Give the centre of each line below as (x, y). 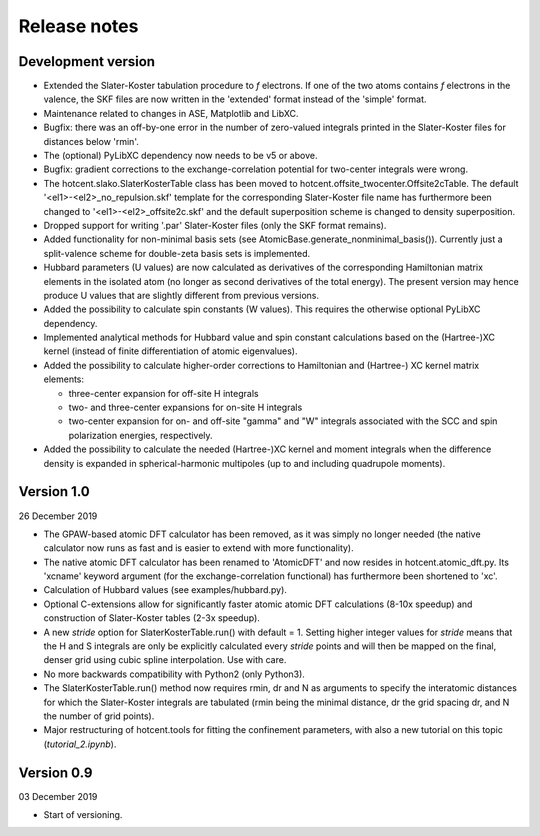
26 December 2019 (58, 516)
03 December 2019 (58, 796)
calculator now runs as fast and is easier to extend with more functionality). (198, 548)
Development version (86, 61)
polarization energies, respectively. (141, 435)
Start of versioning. (83, 815)
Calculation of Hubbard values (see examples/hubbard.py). (165, 590)
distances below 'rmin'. (91, 141)
